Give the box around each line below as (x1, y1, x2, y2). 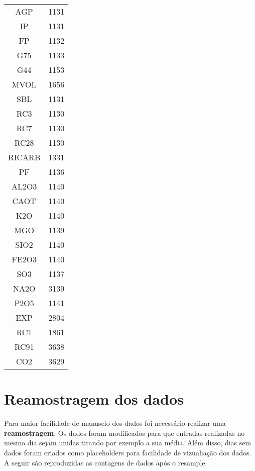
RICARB (8, 151, 41, 163)
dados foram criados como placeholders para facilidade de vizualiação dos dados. (4, 447, 251, 457)
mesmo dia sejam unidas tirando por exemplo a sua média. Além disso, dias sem (4, 437, 251, 448)
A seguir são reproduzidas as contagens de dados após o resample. (4, 457, 207, 467)
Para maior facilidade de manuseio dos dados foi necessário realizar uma (4, 418, 226, 428)
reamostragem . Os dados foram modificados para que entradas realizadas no (4, 427, 245, 438)
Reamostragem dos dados (4, 389, 184, 409)
